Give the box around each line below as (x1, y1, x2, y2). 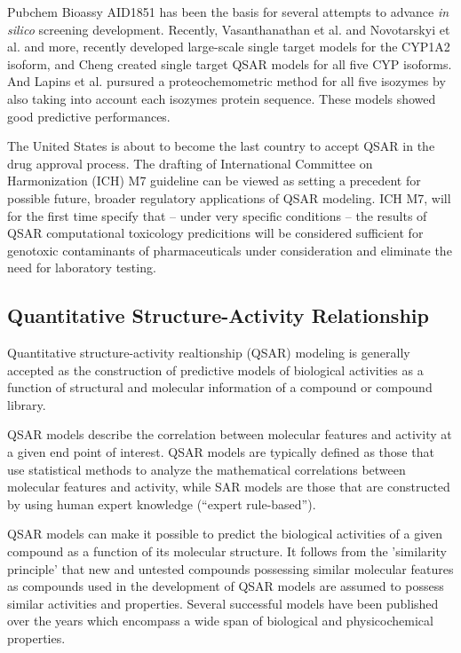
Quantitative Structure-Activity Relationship (7, 302, 429, 329)
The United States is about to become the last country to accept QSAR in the (7, 137, 435, 155)
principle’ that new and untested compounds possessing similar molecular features (7, 559, 454, 578)
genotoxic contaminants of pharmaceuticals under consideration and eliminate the (7, 240, 452, 259)
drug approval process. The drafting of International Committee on (7, 153, 373, 172)
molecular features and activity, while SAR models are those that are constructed (7, 477, 450, 496)
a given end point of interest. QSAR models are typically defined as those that (7, 443, 434, 461)
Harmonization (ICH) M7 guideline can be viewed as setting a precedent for (7, 171, 421, 190)
